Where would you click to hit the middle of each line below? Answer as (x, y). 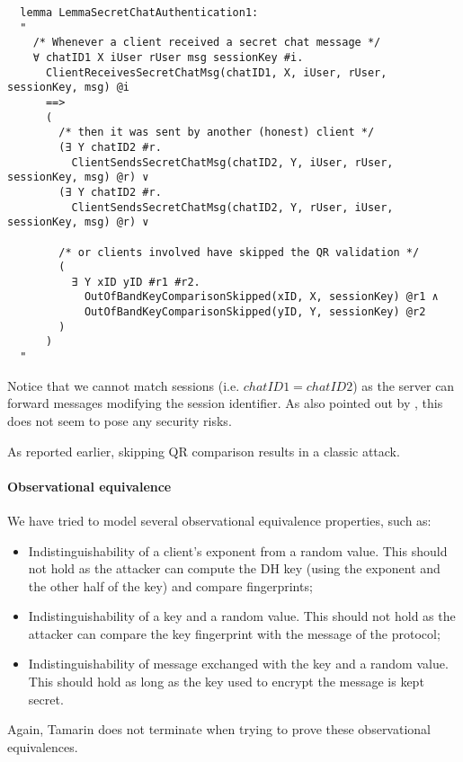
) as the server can (404, 385)
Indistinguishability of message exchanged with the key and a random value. (238, 664)
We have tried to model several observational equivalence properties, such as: (219, 520)
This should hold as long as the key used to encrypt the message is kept (226, 682)
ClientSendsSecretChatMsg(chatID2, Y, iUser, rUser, (232, 162)
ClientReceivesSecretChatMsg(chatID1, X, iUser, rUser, (216, 72)
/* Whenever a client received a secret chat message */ (207, 43)
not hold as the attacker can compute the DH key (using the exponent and (234, 568)
